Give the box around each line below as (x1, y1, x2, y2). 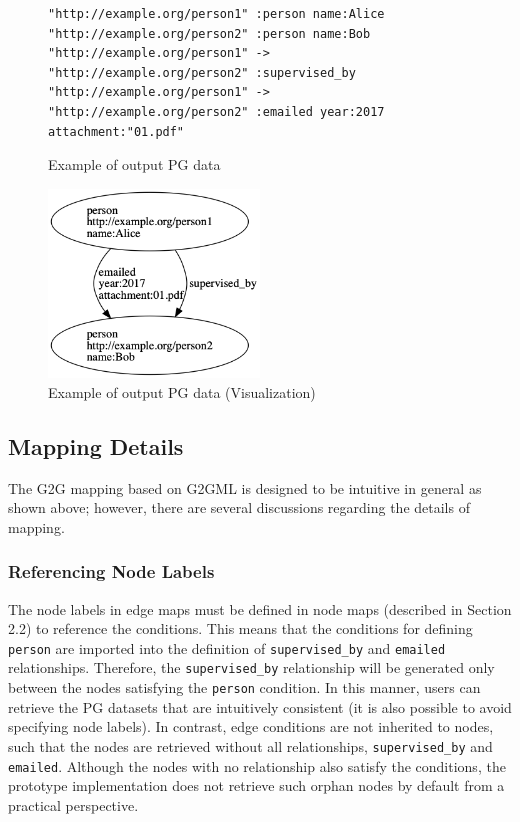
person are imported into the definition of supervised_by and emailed (8, 637, 446, 658)
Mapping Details (8, 430, 184, 461)
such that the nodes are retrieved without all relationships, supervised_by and (8, 735, 493, 756)
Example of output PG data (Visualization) (48, 381, 316, 402)
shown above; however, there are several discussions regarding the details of (8, 497, 470, 518)
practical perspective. (8, 794, 139, 815)
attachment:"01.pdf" (48, 124, 185, 139)
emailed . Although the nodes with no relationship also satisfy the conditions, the (8, 755, 506, 776)
